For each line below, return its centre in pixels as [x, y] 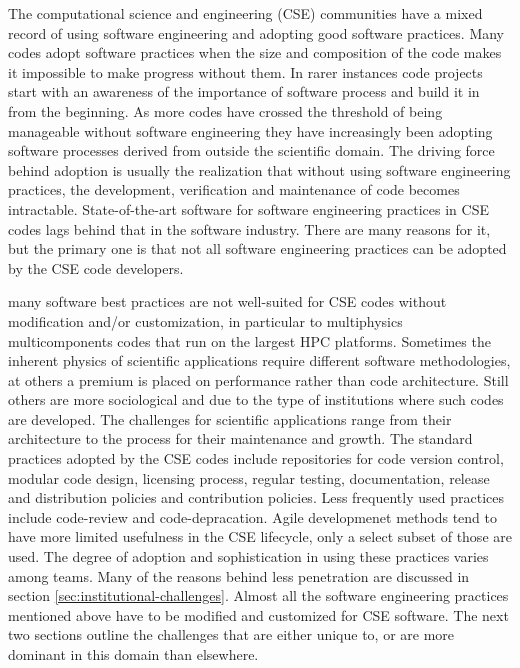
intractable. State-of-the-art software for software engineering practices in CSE [248, 208]
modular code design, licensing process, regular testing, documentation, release [249, 477]
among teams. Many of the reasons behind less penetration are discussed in [239, 575]
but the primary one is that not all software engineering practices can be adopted [257, 248]
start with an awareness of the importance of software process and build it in [244, 91]
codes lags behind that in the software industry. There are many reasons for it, [249, 228]
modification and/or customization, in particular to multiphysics [205, 320]
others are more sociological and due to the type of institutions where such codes [256, 399]
